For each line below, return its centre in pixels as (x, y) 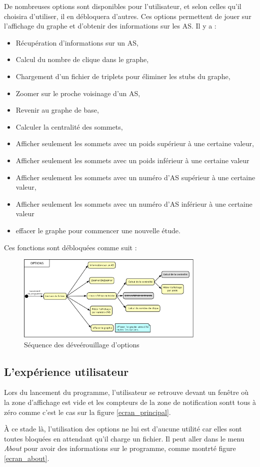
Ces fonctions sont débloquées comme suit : (70, 247)
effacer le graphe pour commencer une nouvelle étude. (98, 230)
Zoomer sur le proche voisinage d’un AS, (78, 93)
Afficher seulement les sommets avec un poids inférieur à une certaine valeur (132, 160)
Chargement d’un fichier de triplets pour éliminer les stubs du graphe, (123, 76)
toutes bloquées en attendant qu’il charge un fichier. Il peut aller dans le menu (124, 438)
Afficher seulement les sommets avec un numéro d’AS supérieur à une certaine (135, 177)
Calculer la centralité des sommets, (69, 126)
